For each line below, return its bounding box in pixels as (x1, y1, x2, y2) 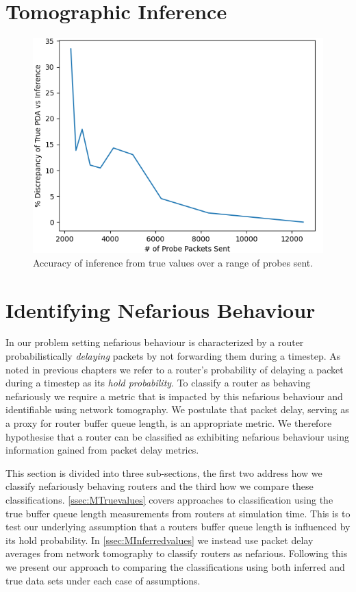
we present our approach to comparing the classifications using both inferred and (5, 559, 345, 573)
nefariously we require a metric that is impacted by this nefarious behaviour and (5, 388, 343, 403)
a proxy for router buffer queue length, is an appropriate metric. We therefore (5, 416, 332, 430)
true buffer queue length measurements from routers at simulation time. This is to (5, 506, 351, 520)
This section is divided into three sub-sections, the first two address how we (5, 465, 322, 480)
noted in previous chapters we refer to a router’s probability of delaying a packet (5, 362, 344, 376)
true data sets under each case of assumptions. (5, 573, 201, 587)
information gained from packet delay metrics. (5, 443, 199, 457)
